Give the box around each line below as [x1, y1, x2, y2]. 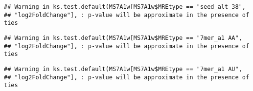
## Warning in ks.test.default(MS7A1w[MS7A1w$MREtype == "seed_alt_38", [4, 3, 246, 10]
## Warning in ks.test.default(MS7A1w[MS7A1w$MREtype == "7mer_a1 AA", [4, 34, 242, 41]
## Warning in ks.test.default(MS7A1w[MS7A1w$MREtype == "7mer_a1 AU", [4, 65, 242, 73]
